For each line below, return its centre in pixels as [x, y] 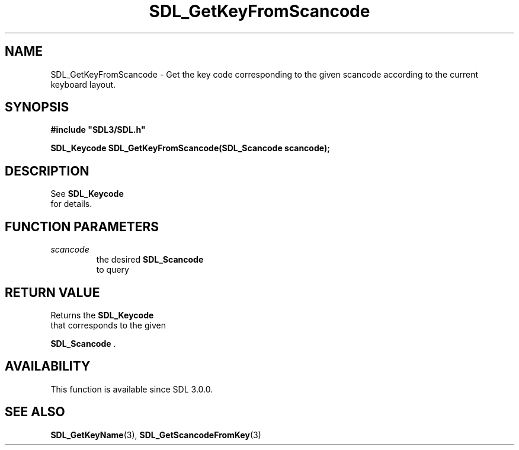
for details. [71, 204]
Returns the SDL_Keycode [102, 315]
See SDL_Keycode [87, 194]
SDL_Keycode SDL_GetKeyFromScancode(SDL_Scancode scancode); [190, 148]
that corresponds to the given [108, 325]
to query [113, 270]
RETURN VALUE [52, 292]
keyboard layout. [83, 84]
